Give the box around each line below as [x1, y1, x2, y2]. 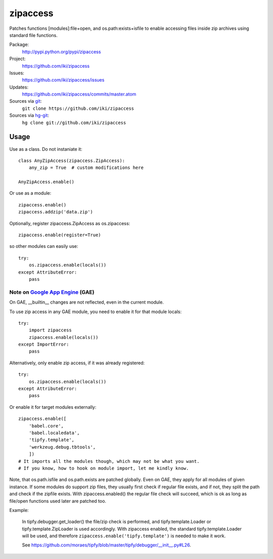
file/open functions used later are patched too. [9, 498, 106, 504]
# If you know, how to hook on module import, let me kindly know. [18, 465, 189, 471]
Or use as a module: [9, 190, 52, 196]
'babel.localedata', [28, 430, 80, 436]
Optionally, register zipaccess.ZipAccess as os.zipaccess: [9, 220, 130, 226]
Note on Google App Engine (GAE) [9, 288, 95, 295]
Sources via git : [9, 98, 42, 104]
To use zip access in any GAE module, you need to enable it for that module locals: [9, 309, 182, 315]
